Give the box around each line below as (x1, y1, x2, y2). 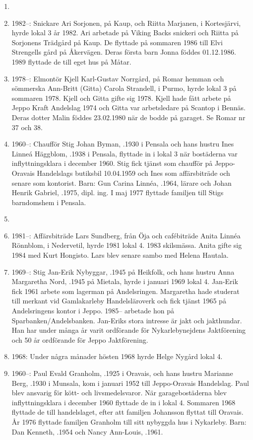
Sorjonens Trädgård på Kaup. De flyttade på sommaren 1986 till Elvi (11, 37, 223, 47)
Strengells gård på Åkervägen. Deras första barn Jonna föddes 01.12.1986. (11, 47, 236, 57)
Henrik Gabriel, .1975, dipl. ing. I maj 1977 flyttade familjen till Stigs (11, 187, 224, 198)
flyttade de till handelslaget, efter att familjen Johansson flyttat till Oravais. (11, 407, 244, 417)
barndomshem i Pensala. (11, 197, 86, 207)
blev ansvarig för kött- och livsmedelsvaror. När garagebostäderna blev (11, 387, 227, 398)
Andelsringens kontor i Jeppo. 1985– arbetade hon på (11, 305, 174, 316)
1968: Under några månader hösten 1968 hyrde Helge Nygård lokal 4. (11, 351, 223, 362)
